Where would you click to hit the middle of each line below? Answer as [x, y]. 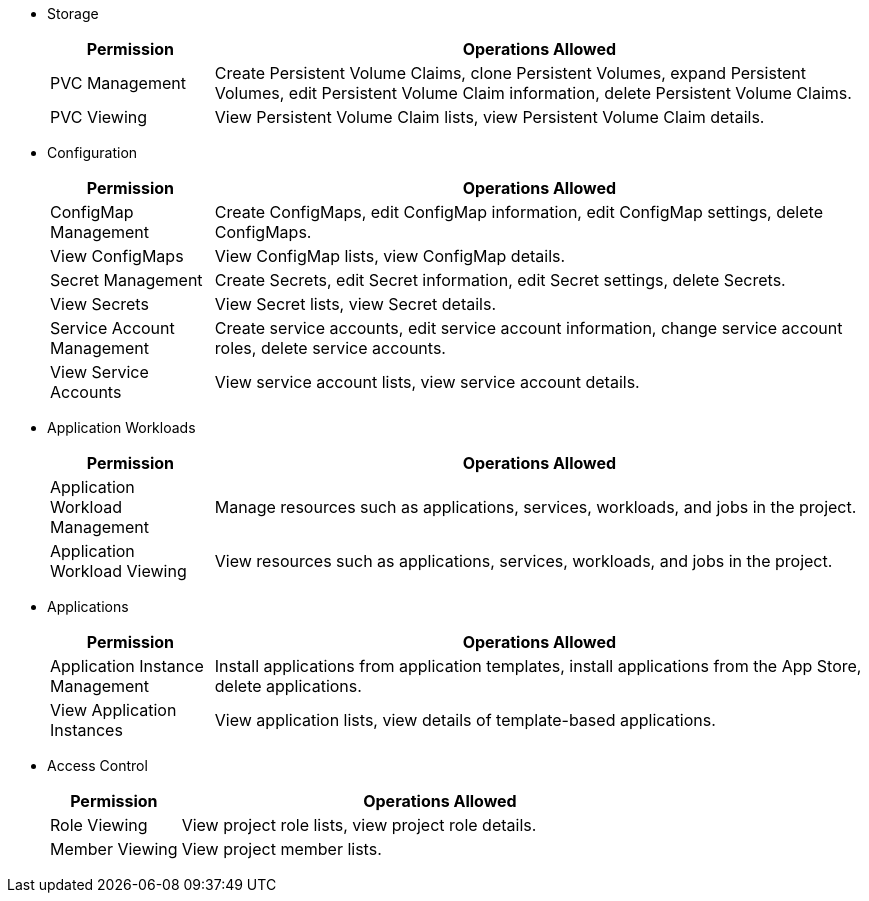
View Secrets [99, 304]
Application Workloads [121, 427]
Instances [86, 730]
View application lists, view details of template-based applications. [465, 720]
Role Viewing [99, 825]
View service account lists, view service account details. [427, 382]
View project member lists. [281, 849]
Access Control [97, 765]
